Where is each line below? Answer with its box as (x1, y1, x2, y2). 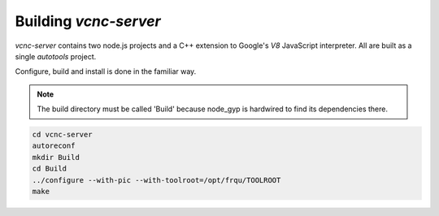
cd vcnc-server (32, 130, 93, 140)
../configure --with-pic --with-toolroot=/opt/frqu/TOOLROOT (32, 175, 281, 184)
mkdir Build (32, 153, 80, 162)
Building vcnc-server (15, 12, 162, 30)
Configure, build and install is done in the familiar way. (15, 67, 197, 76)
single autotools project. (15, 51, 97, 61)
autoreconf (32, 141, 76, 150)
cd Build (32, 164, 67, 174)
